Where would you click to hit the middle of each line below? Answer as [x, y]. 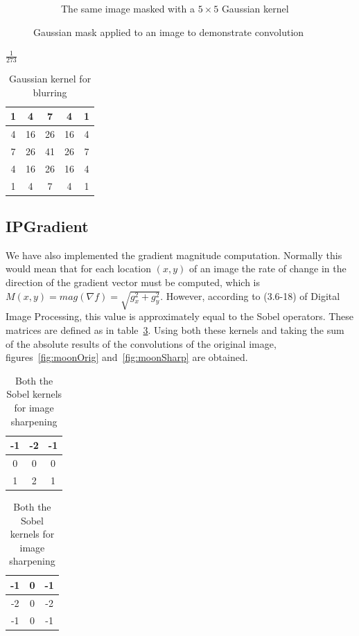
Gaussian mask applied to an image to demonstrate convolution [169, 32]
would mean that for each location [79, 268]
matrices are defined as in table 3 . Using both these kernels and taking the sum [175, 329]
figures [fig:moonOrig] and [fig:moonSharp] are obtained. [127, 357]
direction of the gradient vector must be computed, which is [133, 282]
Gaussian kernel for [50, 79]
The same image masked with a [128, 8]
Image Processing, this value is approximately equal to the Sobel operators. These [180, 316]
